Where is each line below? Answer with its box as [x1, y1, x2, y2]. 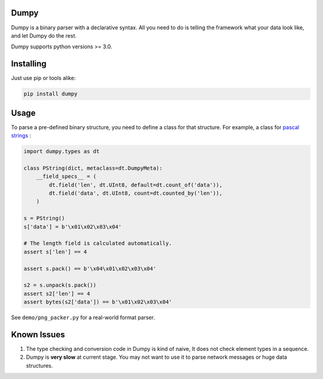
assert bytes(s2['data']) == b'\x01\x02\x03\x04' [23, 299, 172, 305]
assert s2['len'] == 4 [23, 290, 90, 297]
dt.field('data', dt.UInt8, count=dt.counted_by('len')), [48, 190, 223, 197]
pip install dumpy [23, 90, 78, 97]
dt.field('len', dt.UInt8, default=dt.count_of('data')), [48, 181, 223, 188]
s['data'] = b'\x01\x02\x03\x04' [23, 223, 122, 230]
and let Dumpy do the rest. [11, 32, 77, 39]
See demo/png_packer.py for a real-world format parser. [11, 314, 156, 321]
